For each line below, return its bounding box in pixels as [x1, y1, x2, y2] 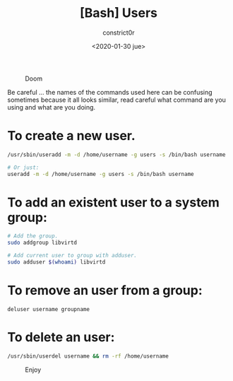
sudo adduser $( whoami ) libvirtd [7, 259, 106, 266]
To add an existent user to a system [7, 194, 220, 210]
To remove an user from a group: [7, 283, 203, 298]
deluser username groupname [7, 305, 90, 312]
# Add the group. [7, 233, 59, 240]
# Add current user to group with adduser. [7, 252, 138, 259]
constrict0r [102, 28, 136, 37]
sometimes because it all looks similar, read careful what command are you [7, 95, 226, 104]
